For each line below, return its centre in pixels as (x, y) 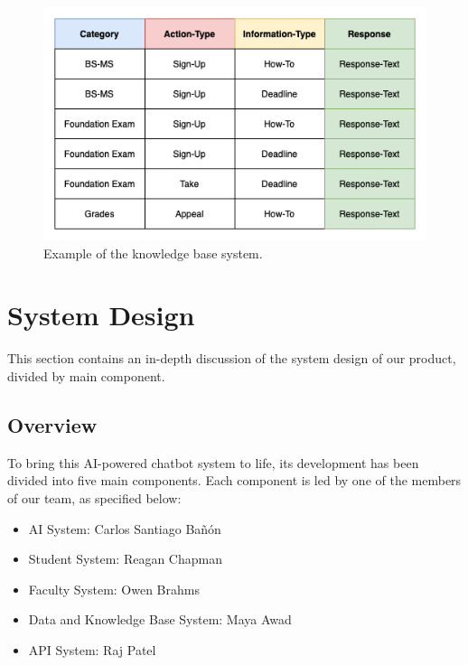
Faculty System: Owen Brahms (114, 589)
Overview (52, 424)
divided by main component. (86, 375)
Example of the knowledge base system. (153, 253)
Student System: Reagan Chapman (125, 559)
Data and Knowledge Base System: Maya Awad (160, 619)
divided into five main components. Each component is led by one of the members (234, 480)
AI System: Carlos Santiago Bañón (125, 528)
